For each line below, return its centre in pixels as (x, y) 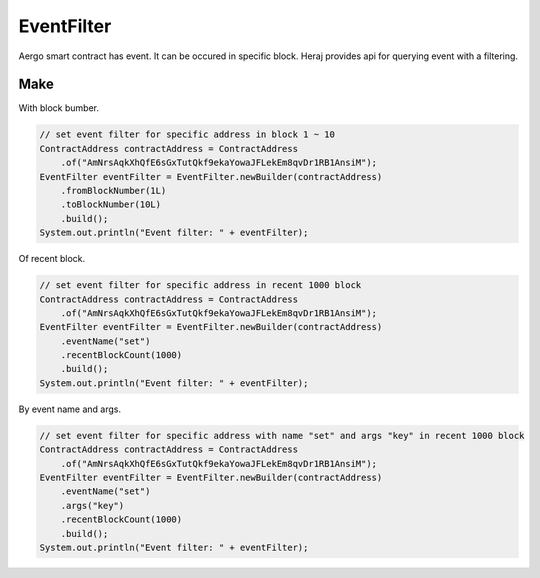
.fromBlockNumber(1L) (113, 190)
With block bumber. (59, 108)
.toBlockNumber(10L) (111, 204)
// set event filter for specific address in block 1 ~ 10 (187, 134)
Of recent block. (52, 259)
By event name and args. (70, 409)
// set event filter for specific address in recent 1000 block (200, 285)
